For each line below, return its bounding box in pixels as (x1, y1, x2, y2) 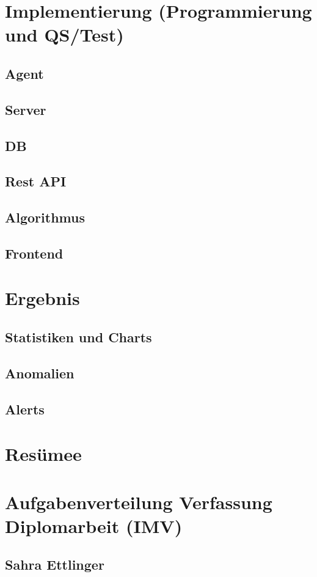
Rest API (5, 172, 67, 191)
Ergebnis (5, 285, 80, 311)
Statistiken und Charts (5, 328, 152, 347)
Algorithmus (5, 208, 85, 227)
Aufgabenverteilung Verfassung (5, 489, 272, 514)
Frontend (5, 243, 64, 262)
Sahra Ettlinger (5, 555, 104, 574)
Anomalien (5, 363, 75, 382)
